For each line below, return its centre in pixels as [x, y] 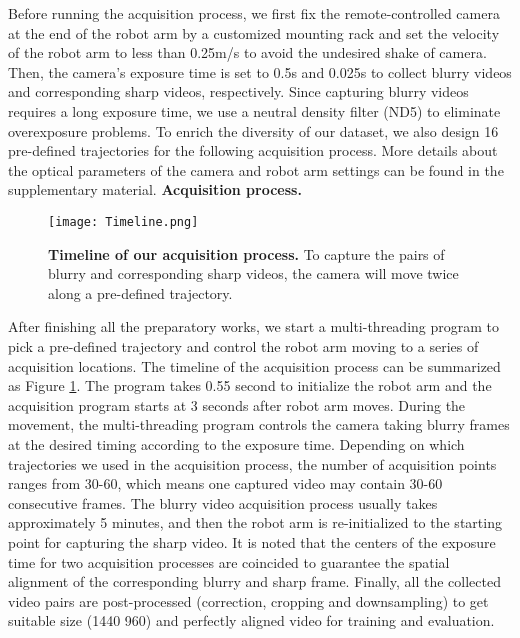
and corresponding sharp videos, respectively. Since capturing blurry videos [238, 91]
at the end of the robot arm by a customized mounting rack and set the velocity [254, 32]
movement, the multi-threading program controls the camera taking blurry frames [259, 424]
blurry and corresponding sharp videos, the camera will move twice [253, 273]
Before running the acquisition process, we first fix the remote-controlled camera [254, 13]
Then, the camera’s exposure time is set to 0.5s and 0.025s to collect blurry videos [260, 71]
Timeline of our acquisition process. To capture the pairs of [246, 253]
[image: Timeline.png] [123, 221]
